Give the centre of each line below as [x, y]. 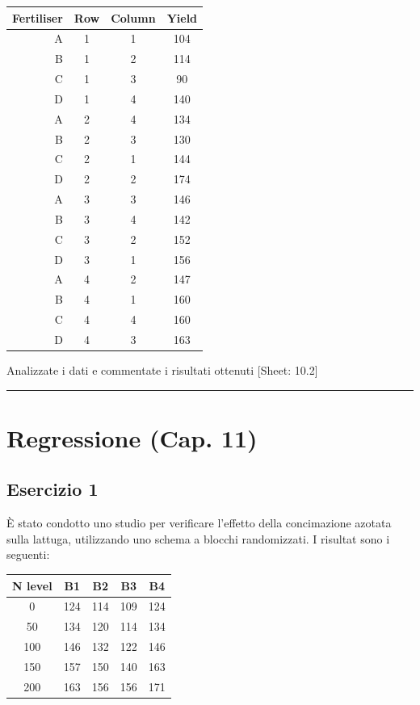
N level [32, 585]
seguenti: [28, 554]
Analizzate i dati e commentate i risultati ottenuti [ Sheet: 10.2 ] [162, 370]
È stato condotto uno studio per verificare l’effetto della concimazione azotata [199, 523]
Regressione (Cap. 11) [132, 437]
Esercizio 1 [52, 489]
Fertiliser [38, 17]
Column [133, 17]
